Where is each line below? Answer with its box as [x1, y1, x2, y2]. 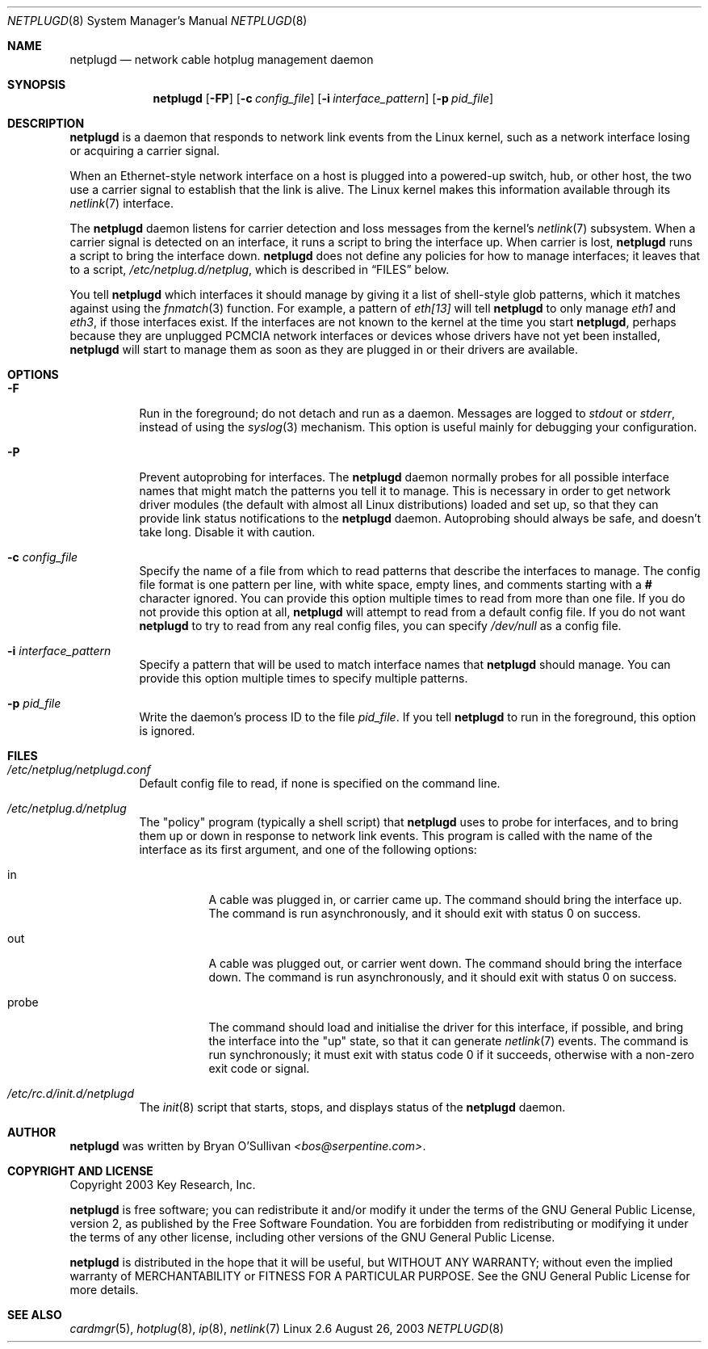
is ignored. [139, 724, 195, 738]
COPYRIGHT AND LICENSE [7, 1164, 153, 1178]
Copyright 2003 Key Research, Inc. [69, 1178, 256, 1191]
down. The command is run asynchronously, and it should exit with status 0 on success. [208, 970, 677, 984]
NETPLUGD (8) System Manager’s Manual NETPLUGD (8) [7, 14, 308, 27]
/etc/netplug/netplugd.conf [7, 763, 151, 776]
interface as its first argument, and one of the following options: [139, 843, 477, 856]
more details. [69, 1283, 139, 1296]
